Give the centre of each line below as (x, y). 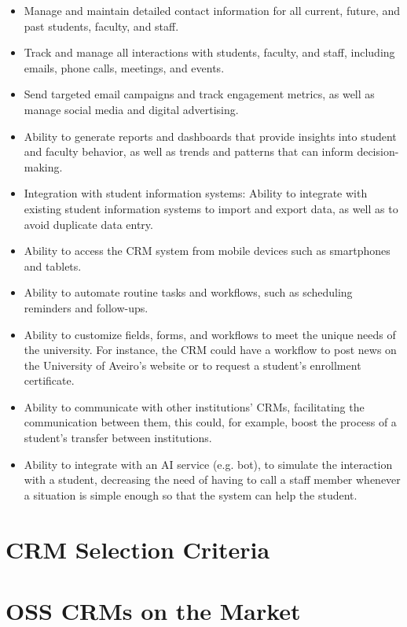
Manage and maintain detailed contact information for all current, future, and (212, 10)
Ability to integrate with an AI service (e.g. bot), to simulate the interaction (208, 464)
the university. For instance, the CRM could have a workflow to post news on (210, 350)
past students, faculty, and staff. (101, 26)
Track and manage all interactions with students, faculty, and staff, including (209, 52)
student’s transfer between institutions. (118, 438)
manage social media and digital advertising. (131, 109)
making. (43, 166)
